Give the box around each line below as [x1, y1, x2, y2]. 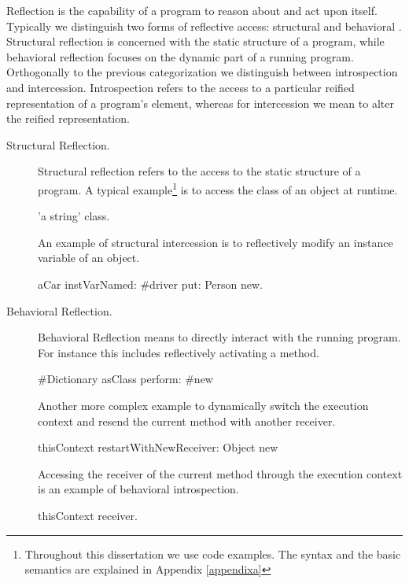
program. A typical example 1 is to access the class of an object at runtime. [38, 179, 398, 197]
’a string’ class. [38, 208, 110, 224]
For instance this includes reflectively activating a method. [38, 344, 319, 360]
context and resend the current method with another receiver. [38, 412, 336, 429]
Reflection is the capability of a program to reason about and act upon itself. [6, 2, 378, 18]
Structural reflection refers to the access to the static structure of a [38, 163, 361, 179]
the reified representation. [6, 110, 130, 127]
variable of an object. [38, 249, 140, 266]
